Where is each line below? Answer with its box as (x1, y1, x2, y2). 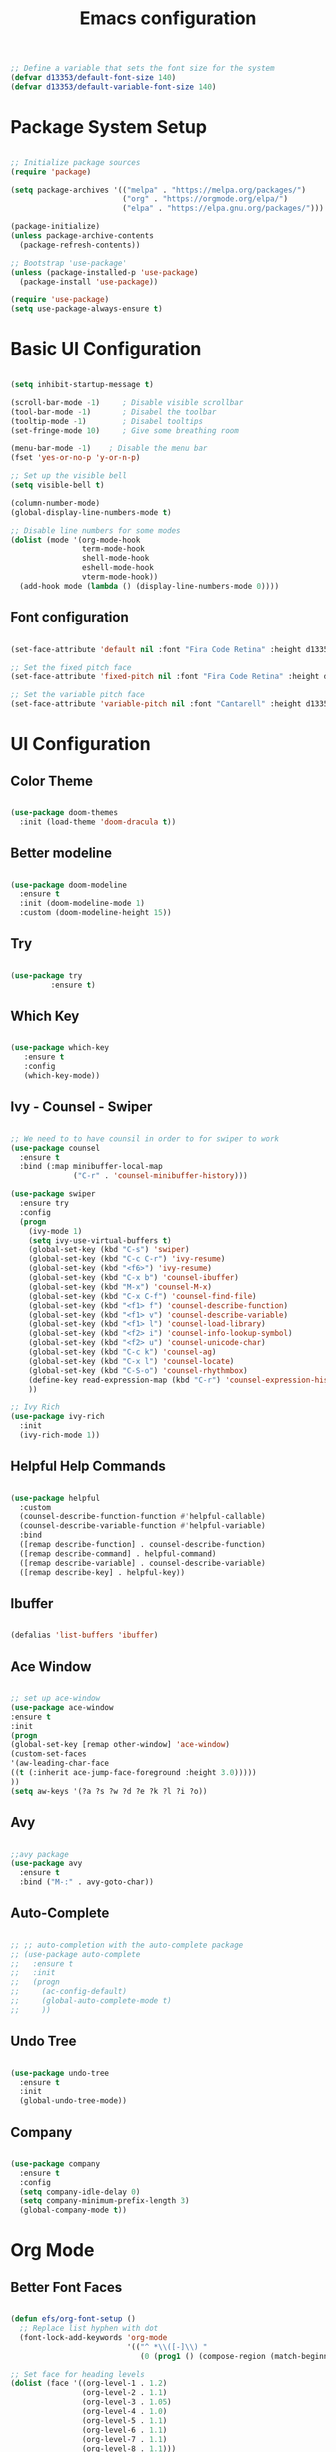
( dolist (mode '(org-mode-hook (10, 535, 141, 545)
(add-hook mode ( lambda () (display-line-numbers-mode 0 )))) (19, 581, 280, 591)
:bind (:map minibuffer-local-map (19, 1162, 163, 1172)
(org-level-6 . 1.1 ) (81, 2425, 168, 2435)
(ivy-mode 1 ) (28, 1226, 83, 1236)
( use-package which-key (10, 1043, 110, 1053)
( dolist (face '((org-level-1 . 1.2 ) (10, 2378, 168, 2389)
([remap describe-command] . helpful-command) (19, 1548, 217, 1559)
